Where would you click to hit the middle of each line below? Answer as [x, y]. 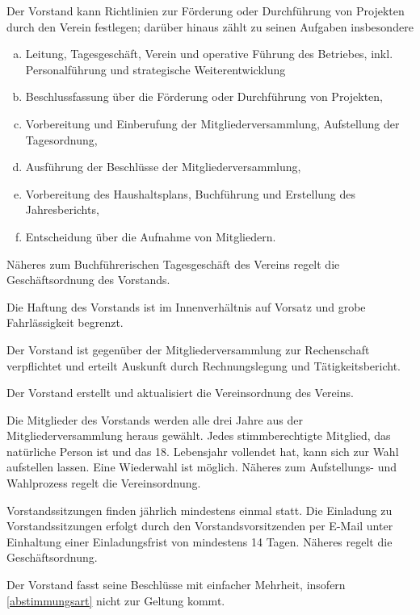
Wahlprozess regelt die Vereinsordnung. [104, 483]
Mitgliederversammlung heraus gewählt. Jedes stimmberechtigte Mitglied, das [199, 435]
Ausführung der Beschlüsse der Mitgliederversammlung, [163, 167]
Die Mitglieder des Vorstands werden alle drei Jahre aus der [155, 419]
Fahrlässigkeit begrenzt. [65, 322]
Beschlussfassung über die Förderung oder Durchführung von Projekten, [204, 96]
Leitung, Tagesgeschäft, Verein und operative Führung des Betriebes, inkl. [209, 54]
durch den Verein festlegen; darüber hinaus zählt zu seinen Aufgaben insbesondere [210, 26]
